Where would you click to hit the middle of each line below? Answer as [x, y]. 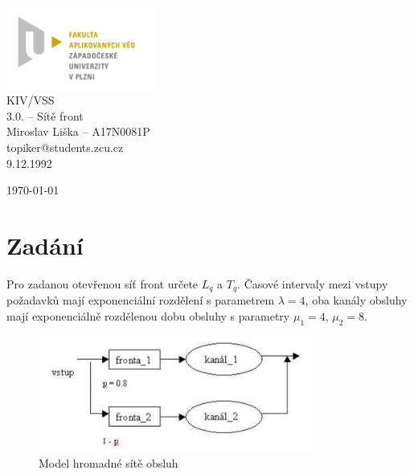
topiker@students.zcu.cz [65, 147]
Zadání [45, 245]
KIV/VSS [31, 100]
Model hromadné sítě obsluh [109, 463]
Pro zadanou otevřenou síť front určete [102, 283]
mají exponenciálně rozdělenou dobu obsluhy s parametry [148, 315]
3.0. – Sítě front [45, 115]
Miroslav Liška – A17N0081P [78, 131]
